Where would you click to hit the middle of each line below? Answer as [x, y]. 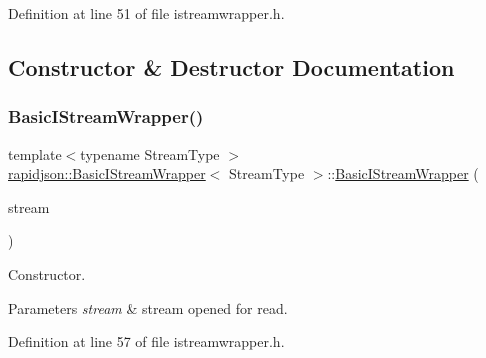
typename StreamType [150, 153]
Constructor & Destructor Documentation [231, 66]
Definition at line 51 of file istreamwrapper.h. [146, 13]
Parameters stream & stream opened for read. [148, 307]
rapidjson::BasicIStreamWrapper [107, 173]
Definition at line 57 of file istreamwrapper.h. [146, 341]
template [35, 153]
